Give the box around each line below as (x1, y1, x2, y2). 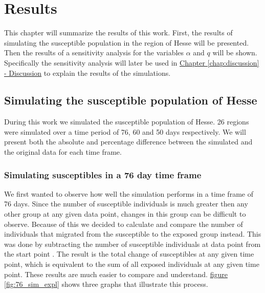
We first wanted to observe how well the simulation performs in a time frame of (4, 188, 253, 199)
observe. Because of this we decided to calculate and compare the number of (4, 218, 243, 229)
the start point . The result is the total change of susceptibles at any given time (4, 248, 254, 259)
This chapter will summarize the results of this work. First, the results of (4, 27, 233, 38)
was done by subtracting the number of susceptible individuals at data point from (4, 238, 261, 249)
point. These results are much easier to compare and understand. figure (4, 268, 228, 279)
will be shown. (212, 47, 257, 58)
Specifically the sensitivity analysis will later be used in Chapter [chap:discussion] (4, 57, 259, 68)
